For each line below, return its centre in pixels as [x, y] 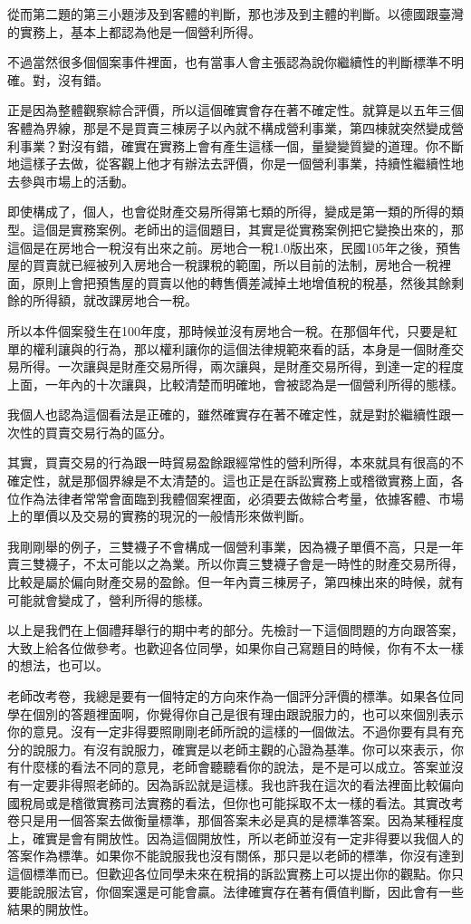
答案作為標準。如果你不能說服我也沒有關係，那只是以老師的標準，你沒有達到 [235, 856]
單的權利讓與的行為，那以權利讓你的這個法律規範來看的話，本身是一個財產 [229, 348]
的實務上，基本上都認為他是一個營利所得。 [134, 31]
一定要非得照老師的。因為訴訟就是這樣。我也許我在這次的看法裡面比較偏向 [241, 784]
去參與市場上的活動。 [71, 181]
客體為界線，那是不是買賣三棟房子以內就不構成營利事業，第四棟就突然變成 [229, 127]
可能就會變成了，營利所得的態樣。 [109, 599]
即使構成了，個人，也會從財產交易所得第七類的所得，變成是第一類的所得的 [229, 212]
